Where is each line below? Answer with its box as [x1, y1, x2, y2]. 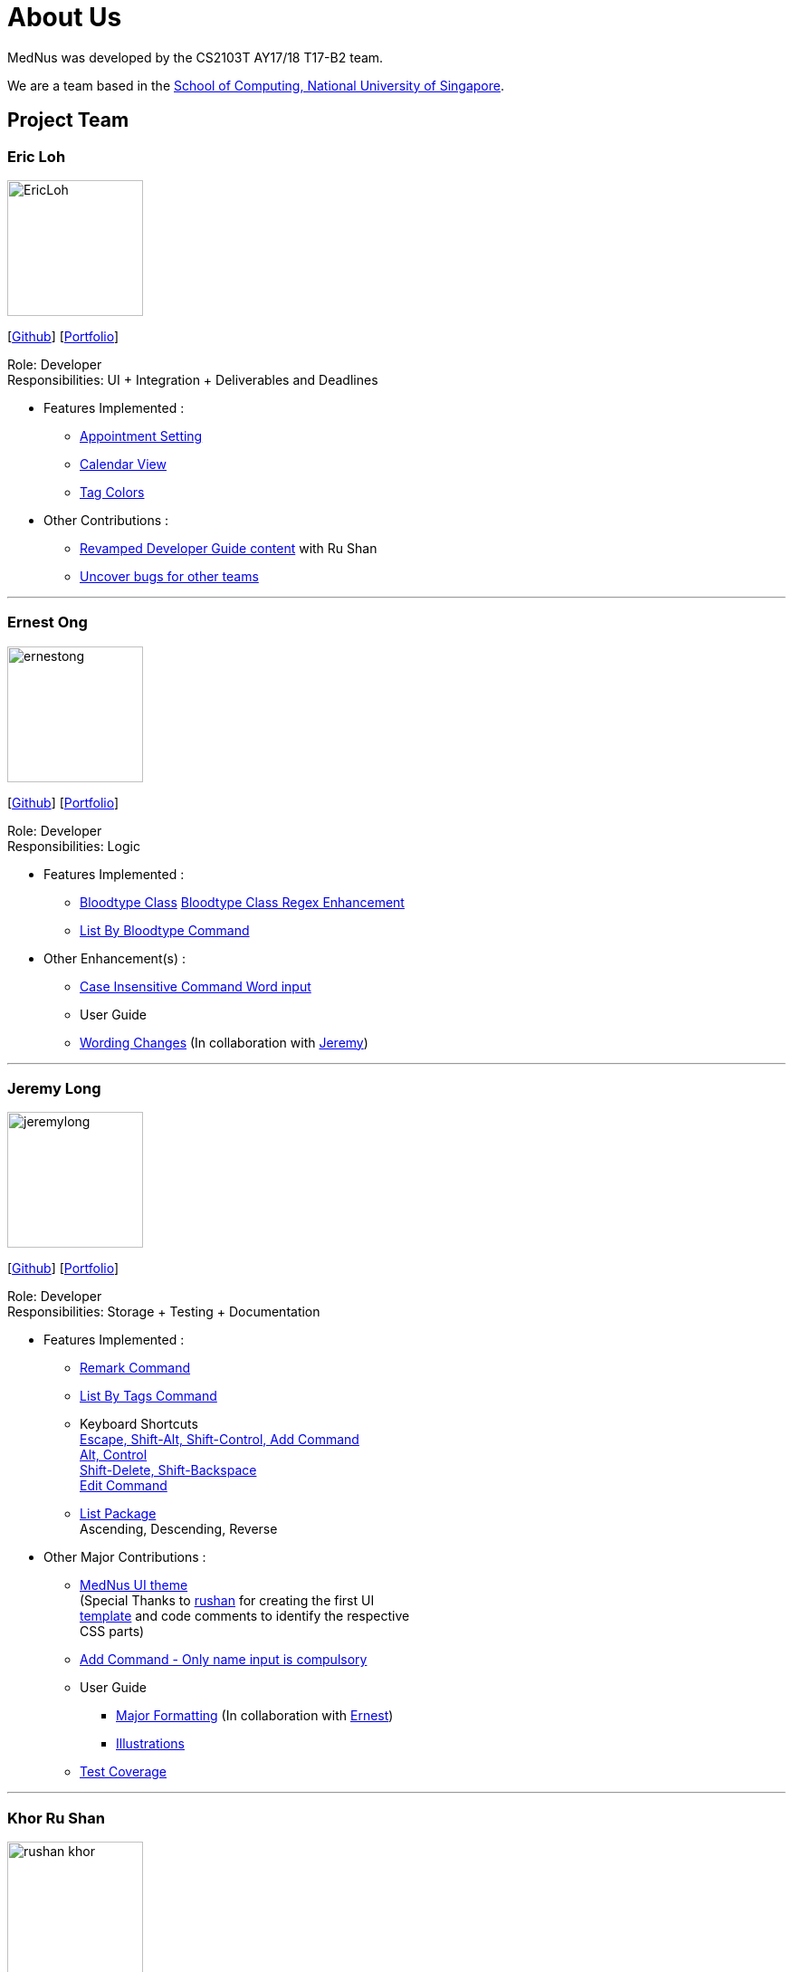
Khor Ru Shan [7, 1808, 105, 1827]
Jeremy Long [7, 1079, 101, 1098]
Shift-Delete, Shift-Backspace [80, 1462, 257, 1479]
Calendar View [80, 455, 167, 472]
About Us [7, 2, 122, 33]
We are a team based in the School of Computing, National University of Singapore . [7, 77, 505, 93]
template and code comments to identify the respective [80, 1608, 410, 1624]
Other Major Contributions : [43, 1549, 206, 1565]
